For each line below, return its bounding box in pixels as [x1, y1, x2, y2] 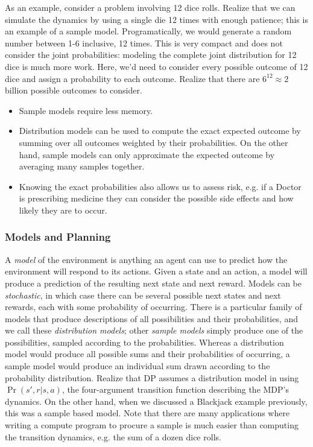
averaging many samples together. [19, 160, 145, 173]
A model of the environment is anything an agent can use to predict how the [5, 253, 288, 265]
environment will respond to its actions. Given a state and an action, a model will [5, 265, 308, 277]
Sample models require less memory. [19, 104, 153, 116]
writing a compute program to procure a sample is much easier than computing [5, 419, 299, 431]
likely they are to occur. [19, 203, 107, 216]
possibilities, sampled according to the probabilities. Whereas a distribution [5, 335, 284, 348]
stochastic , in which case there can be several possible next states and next [5, 288, 281, 301]
